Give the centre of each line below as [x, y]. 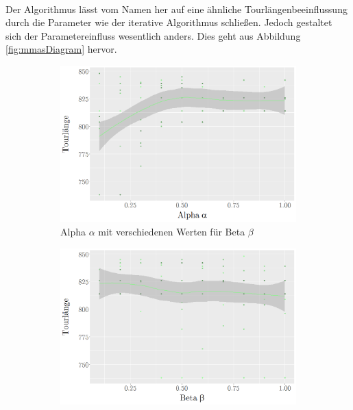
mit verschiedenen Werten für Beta [172, 232]
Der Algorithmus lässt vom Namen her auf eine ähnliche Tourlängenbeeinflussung [176, 9]
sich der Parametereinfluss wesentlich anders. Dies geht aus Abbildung [153, 35]
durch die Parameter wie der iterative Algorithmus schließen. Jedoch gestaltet [169, 22]
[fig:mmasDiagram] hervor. [61, 49]
